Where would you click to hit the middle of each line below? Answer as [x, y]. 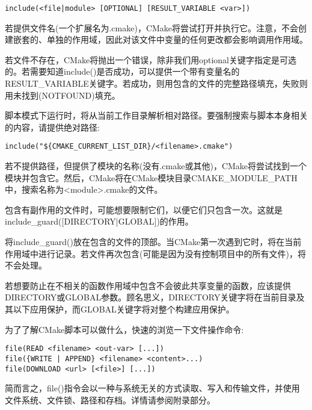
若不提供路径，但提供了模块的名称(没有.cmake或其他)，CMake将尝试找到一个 [156, 166]
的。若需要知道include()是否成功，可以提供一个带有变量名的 [122, 71]
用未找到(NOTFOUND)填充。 [63, 95]
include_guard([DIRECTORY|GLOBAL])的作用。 [99, 221]
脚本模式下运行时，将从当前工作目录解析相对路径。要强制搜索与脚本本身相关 [156, 115]
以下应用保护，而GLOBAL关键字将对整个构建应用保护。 [124, 309]
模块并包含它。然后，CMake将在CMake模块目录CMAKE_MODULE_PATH [151, 177]
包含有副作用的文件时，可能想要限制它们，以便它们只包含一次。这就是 [144, 209]
